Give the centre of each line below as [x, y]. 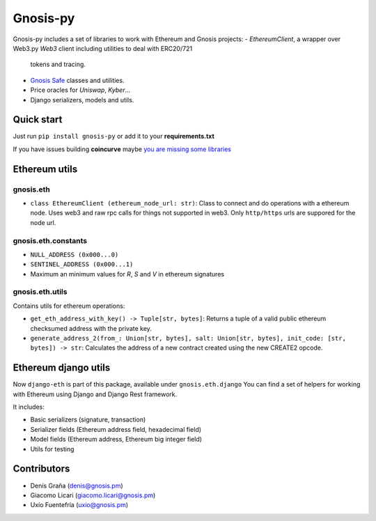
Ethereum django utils [62, 368]
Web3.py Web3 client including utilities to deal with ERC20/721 [103, 48]
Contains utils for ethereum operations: [69, 306]
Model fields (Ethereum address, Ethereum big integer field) [116, 440]
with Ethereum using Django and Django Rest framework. [95, 394]
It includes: [29, 407]
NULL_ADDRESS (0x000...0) [75, 255]
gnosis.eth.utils [40, 292]
